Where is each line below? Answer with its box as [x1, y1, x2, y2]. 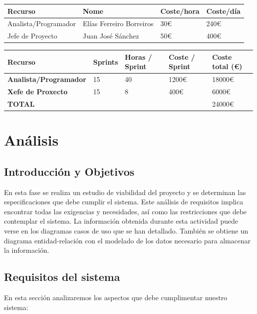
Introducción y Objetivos [4, 163, 134, 179]
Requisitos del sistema [4, 269, 120, 284]
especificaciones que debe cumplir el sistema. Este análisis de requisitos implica [4, 196, 243, 207]
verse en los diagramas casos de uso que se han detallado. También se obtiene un [4, 225, 249, 235]
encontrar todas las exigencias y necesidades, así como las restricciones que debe [4, 206, 247, 216]
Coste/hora [160, 5, 200, 16]
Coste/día [206, 5, 241, 16]
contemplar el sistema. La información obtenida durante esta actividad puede [4, 216, 238, 226]
